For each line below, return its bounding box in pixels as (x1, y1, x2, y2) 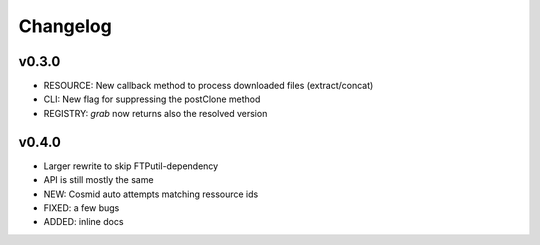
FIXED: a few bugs (43, 201, 120, 214)
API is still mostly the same (43, 174, 154, 186)
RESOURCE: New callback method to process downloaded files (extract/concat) (43, 80, 374, 92)
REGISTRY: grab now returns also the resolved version (43, 107, 268, 119)
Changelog (18, 15, 112, 37)
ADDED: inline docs (43, 216, 124, 228)
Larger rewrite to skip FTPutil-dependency (43, 160, 219, 172)
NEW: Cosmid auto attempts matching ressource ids (43, 188, 259, 200)
